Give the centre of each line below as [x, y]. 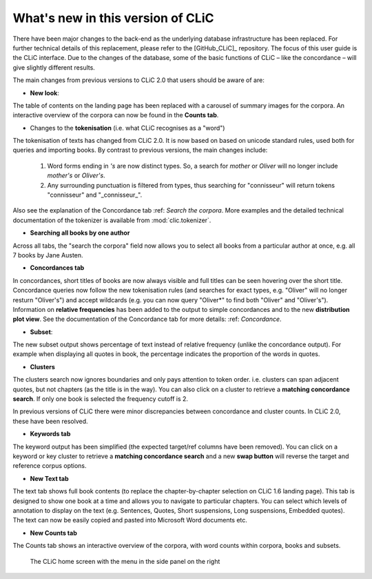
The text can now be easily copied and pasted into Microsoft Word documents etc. [130, 520]
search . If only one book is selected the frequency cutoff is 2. [101, 399]
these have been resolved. [51, 421]
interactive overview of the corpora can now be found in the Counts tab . [116, 115]
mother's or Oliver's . [76, 175]
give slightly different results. [54, 67]
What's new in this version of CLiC [113, 18]
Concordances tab [57, 268]
